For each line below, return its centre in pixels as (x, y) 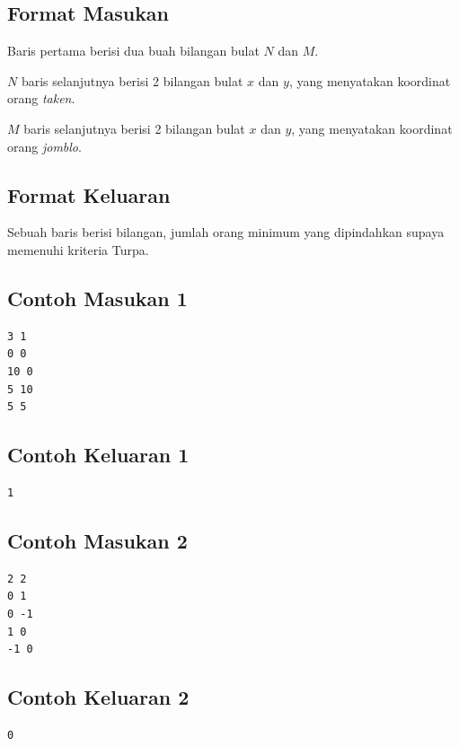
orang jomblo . (44, 146)
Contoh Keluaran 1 (98, 455)
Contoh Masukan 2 (97, 540)
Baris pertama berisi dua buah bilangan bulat (133, 51)
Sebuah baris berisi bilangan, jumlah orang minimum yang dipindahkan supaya (226, 232)
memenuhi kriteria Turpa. (78, 249)
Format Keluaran (89, 194)
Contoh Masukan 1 (97, 298)
